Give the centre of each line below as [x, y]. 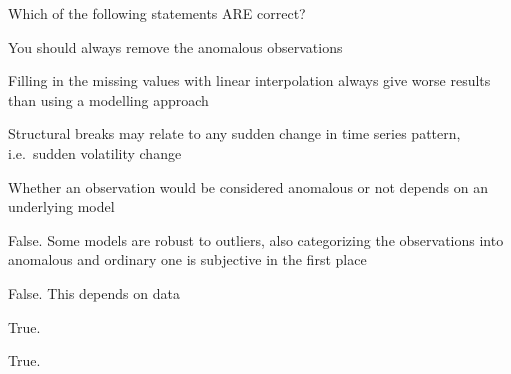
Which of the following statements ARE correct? [157, 13]
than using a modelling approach [108, 99]
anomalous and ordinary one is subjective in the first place [187, 259]
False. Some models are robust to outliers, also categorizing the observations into [256, 239]
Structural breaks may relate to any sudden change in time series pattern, [234, 133]
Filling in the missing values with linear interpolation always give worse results [249, 80]
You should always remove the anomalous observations [175, 46]
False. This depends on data [94, 292]
